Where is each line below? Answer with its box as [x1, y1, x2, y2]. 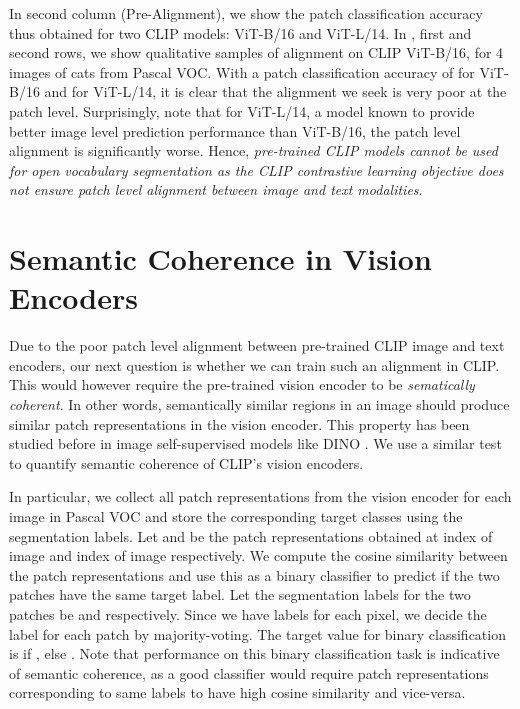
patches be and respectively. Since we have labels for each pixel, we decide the [9, 603, 487, 624]
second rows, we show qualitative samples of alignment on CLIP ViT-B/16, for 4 [9, 42, 504, 63]
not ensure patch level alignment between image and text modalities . [9, 179, 423, 200]
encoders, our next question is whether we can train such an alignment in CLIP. [9, 354, 500, 375]
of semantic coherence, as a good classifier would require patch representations [9, 662, 489, 683]
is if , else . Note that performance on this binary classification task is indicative [9, 643, 500, 664]
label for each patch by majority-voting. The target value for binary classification [9, 623, 506, 644]
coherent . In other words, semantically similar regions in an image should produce [9, 394, 510, 415]
